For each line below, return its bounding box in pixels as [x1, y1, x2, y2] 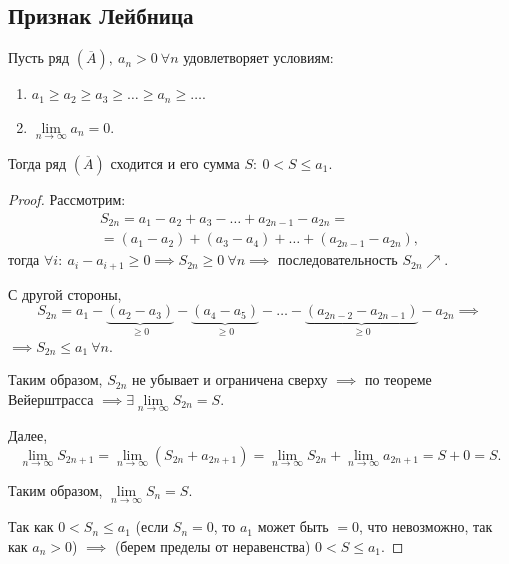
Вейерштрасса [8, 388, 94, 409]
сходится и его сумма [110, 153, 240, 174]
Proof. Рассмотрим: [8, 189, 126, 210]
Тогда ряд [8, 153, 67, 174]
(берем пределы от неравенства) [114, 535, 311, 556]
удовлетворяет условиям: [183, 47, 334, 68]
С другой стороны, [8, 283, 122, 304]
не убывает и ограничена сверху [132, 369, 328, 390]
